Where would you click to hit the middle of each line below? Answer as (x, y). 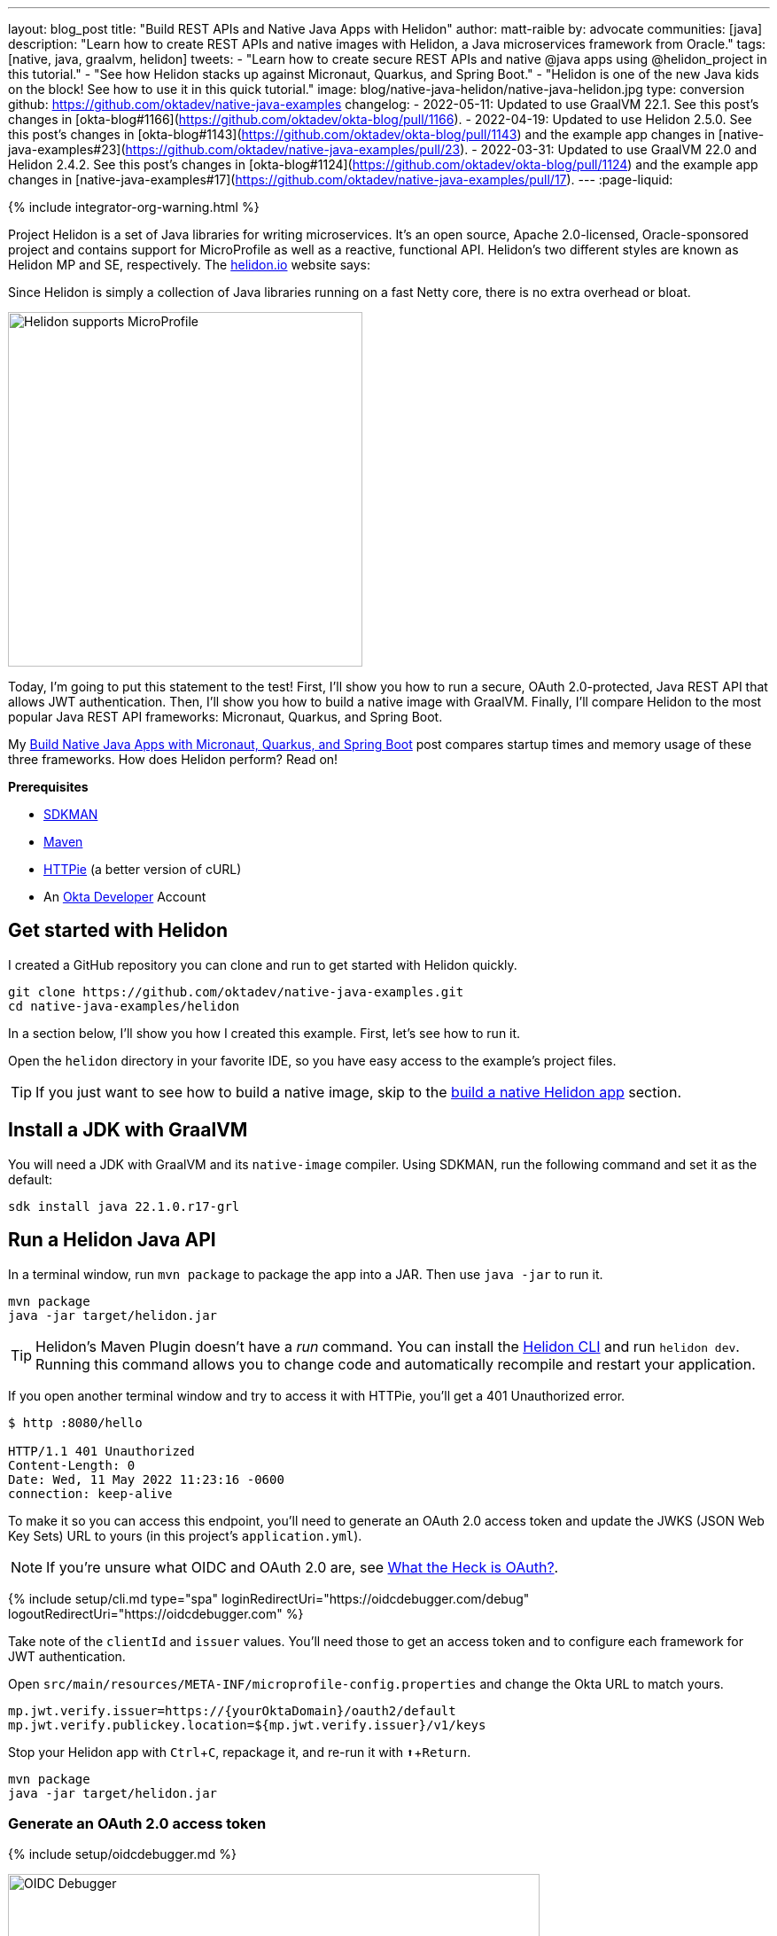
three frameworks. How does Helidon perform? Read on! (173, 759)
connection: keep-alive (90, 1493)
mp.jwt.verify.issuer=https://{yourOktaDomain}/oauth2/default (232, 1710)
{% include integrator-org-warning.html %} (134, 207)
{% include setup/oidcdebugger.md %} (122, 1854)
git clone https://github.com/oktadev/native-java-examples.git (236, 991)
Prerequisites (48, 787)
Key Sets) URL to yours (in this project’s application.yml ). (185, 1535)
